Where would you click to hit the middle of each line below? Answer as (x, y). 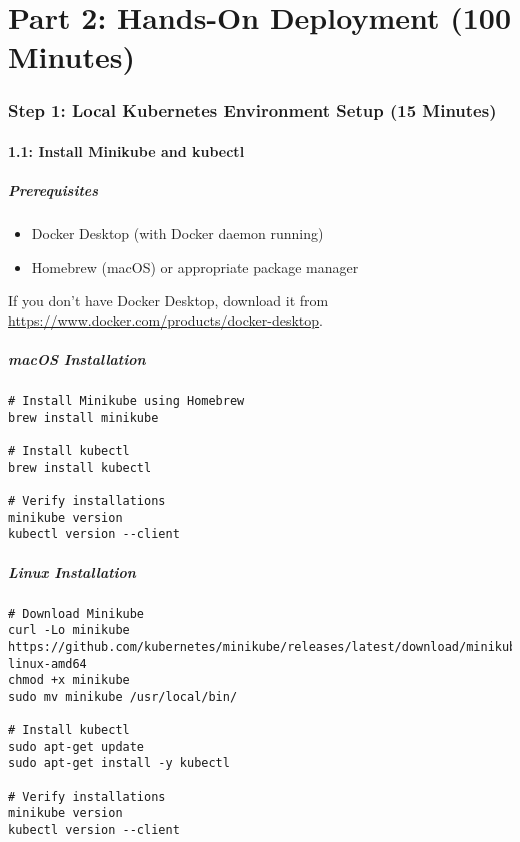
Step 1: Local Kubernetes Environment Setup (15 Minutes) (252, 110)
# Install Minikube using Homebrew (126, 401)
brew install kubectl (80, 467)
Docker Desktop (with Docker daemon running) (177, 233)
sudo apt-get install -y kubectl (119, 763)
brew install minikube (83, 417)
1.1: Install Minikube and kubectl (126, 151)
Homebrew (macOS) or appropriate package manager (195, 266)
